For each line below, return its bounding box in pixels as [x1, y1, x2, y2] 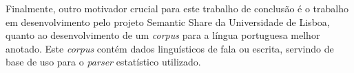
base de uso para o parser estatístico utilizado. [6, 55, 201, 69]
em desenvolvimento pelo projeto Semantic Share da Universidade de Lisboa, [6, 14, 330, 29]
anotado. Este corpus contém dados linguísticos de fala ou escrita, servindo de [6, 41, 334, 55]
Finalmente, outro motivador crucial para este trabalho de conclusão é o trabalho [6, 1, 348, 15]
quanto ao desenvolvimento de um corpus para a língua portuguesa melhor [6, 28, 320, 42]
